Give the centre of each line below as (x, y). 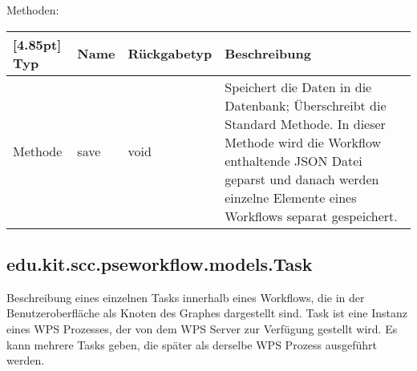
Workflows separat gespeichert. (311, 216)
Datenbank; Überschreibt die (306, 105)
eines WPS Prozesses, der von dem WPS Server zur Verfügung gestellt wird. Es (202, 328)
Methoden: (33, 10)
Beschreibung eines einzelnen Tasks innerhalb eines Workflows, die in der (186, 297)
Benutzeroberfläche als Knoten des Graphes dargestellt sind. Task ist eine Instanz (207, 313)
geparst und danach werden (302, 179)
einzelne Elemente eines (291, 197)
